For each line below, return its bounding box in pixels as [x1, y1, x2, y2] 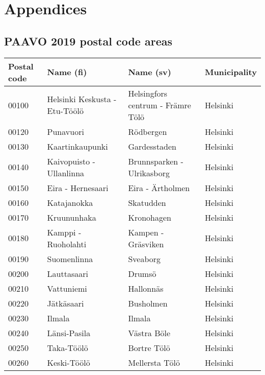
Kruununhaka [47, 211, 96, 223]
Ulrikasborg [128, 167, 170, 179]
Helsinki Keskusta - [47, 93, 117, 105]
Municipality [204, 66, 257, 78]
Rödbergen [128, 125, 167, 137]
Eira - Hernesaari [47, 181, 109, 194]
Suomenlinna [47, 252, 93, 265]
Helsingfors [128, 87, 168, 99]
